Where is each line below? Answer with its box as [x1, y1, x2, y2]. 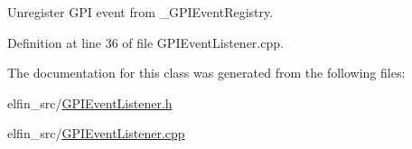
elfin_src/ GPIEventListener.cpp [7, 124, 185, 143]
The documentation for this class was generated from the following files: [7, 63, 406, 82]
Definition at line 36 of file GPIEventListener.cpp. [7, 33, 284, 51]
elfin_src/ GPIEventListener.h [7, 93, 173, 112]
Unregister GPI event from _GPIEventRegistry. [7, 3, 274, 21]
